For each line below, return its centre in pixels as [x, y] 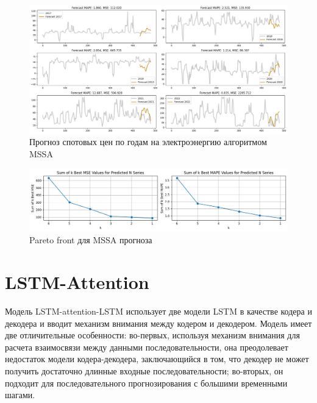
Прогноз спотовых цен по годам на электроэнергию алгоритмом [148, 142]
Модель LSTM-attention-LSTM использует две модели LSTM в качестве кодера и [158, 311]
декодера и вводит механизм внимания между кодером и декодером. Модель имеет [158, 323]
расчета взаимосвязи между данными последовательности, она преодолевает [147, 347]
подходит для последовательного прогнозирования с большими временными [146, 383]
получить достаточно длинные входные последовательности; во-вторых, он [144, 370]
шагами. [20, 395]
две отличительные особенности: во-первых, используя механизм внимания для [152, 335]
